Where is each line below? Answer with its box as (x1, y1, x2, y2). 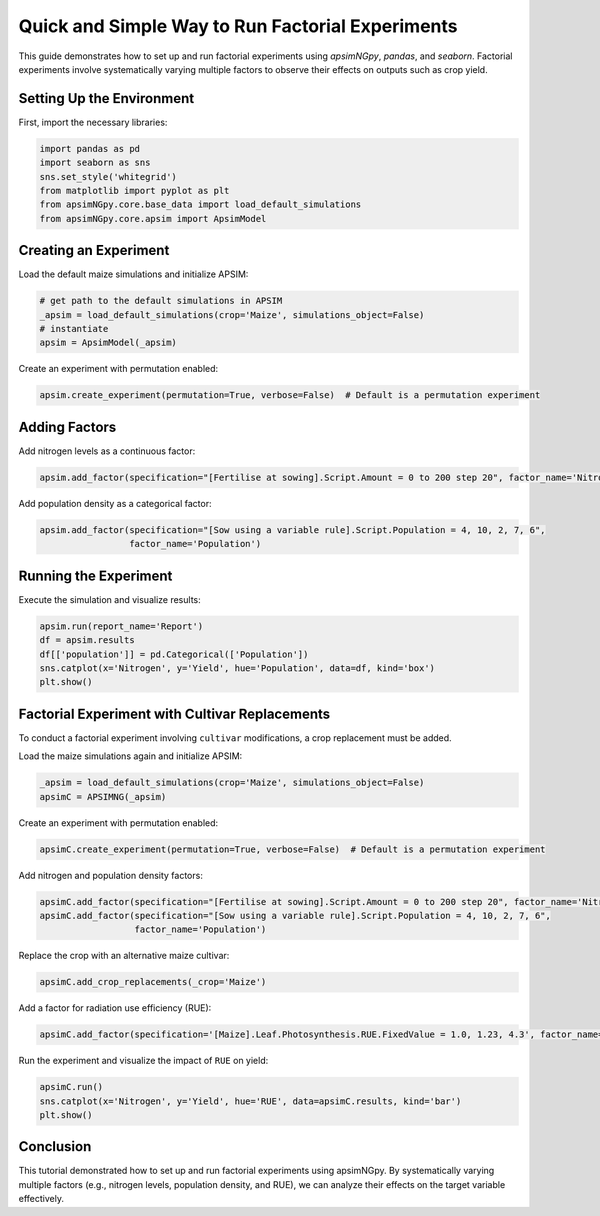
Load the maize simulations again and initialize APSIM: (18, 750, 243, 762)
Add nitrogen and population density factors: (18, 869, 204, 881)
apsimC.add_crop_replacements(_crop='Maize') (39, 976, 267, 988)
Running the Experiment (18, 567, 173, 584)
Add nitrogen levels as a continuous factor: (18, 445, 196, 457)
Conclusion (18, 1138, 92, 1155)
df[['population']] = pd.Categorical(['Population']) (39, 648, 309, 660)
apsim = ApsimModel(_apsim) (39, 337, 177, 349)
